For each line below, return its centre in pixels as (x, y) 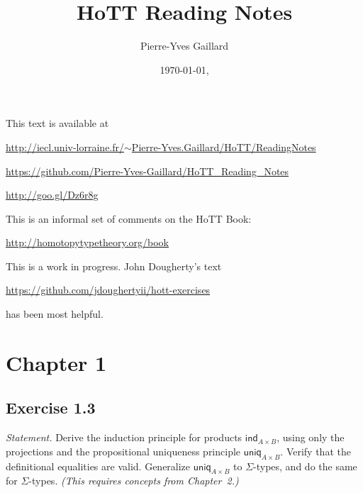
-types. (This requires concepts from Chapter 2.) (134, 481)
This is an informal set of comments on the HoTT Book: (129, 218)
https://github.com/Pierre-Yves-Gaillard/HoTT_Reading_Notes (147, 171)
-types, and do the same (305, 466)
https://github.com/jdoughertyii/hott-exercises (108, 290)
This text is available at (57, 123)
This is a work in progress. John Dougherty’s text (114, 266)
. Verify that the (315, 451)
